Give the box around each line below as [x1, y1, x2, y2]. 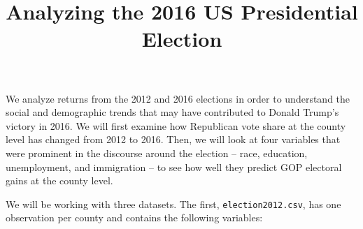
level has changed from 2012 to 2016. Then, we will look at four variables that [6, 132, 341, 147]
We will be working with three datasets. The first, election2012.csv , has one [6, 196, 341, 211]
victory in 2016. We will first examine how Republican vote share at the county [6, 118, 346, 133]
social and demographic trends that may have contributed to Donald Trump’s [6, 105, 339, 119]
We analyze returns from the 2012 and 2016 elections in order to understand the [6, 91, 350, 105]
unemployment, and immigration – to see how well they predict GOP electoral [6, 159, 342, 174]
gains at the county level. [6, 173, 113, 188]
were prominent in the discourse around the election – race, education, [6, 145, 308, 160]
